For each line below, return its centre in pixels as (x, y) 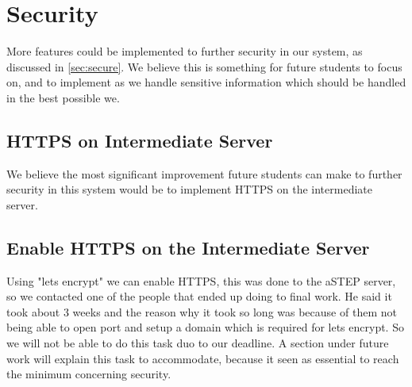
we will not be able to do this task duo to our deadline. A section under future (198, 343)
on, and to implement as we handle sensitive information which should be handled (206, 82)
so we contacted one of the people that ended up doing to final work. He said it (199, 296)
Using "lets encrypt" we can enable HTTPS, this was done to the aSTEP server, (201, 280)
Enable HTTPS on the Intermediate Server (188, 247)
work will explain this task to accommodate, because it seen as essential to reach (203, 358)
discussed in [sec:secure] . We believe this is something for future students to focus (204, 66)
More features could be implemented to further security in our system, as (185, 51)
